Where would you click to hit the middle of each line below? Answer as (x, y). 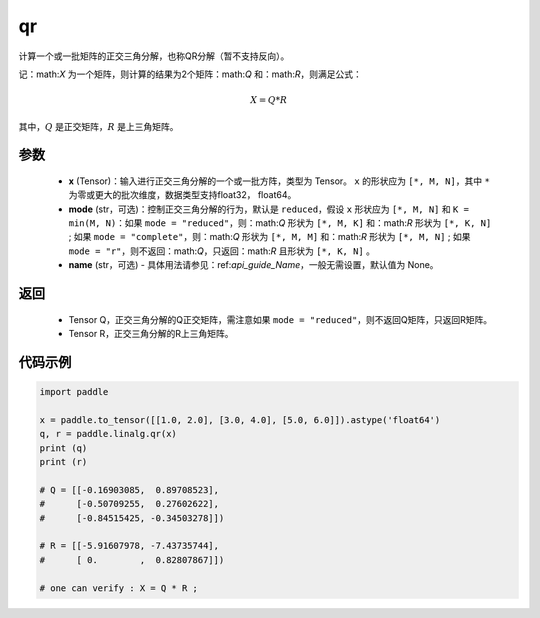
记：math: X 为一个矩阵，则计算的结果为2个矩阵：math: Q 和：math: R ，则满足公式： (190, 74)
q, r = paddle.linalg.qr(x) (108, 434)
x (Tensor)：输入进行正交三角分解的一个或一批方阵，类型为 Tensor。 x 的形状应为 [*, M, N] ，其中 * (279, 181)
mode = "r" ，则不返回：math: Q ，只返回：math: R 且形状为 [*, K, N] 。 (221, 251)
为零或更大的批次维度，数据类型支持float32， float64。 (182, 195)
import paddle (74, 392)
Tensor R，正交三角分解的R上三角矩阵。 (151, 334)
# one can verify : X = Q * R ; (119, 588)
